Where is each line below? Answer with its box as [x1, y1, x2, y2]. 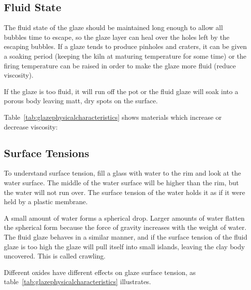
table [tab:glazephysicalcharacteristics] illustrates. [4, 276, 151, 287]
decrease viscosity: [4, 121, 58, 131]
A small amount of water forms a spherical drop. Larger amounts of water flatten [4, 212, 245, 223]
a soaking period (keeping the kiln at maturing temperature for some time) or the [4, 50, 247, 61]
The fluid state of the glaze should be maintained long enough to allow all [4, 22, 223, 32]
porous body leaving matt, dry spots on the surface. [4, 96, 158, 106]
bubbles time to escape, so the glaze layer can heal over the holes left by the [4, 32, 230, 42]
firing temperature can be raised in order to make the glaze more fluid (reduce [4, 60, 236, 70]
